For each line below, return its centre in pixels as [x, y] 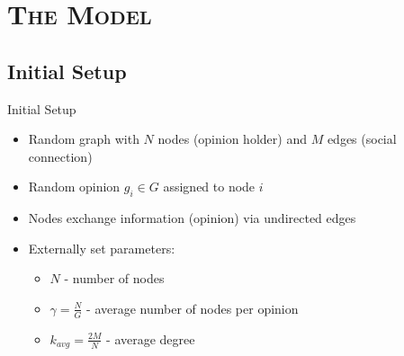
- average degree [151, 338]
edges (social [362, 139]
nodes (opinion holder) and [232, 139]
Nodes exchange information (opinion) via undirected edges [192, 218]
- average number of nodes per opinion [193, 308]
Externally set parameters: [102, 248]
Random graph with [84, 139]
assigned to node [209, 187]
